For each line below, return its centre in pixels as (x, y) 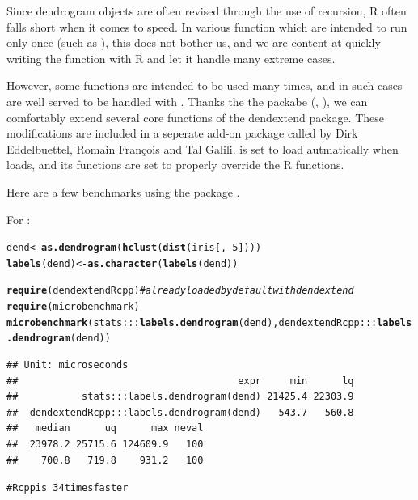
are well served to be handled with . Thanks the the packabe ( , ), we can (187, 101)
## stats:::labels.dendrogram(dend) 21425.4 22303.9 (180, 397)
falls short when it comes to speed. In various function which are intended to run (207, 26)
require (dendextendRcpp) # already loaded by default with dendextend (180, 291)
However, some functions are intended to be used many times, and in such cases (205, 85)
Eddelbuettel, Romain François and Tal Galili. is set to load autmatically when (203, 148)
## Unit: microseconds (68, 365)
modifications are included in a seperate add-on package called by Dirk (182, 133)
